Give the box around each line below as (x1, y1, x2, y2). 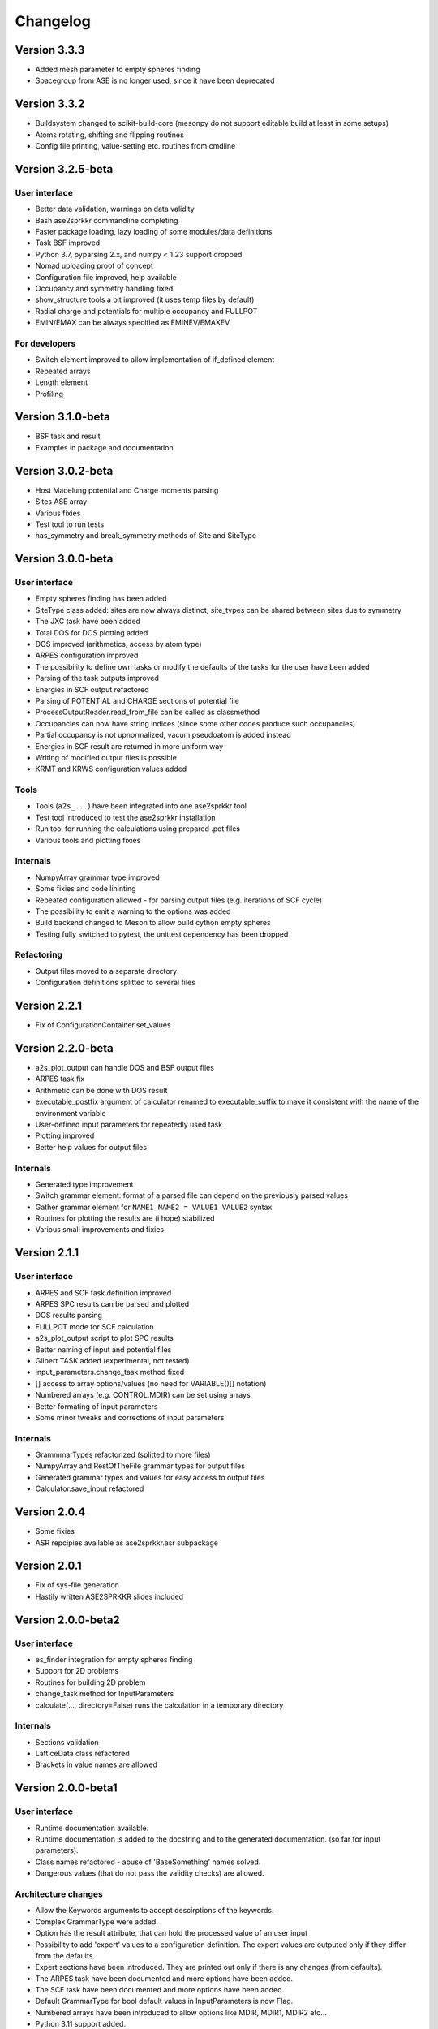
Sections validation (35, 1737, 99, 1747)
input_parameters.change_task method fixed (35, 1368, 185, 1377)
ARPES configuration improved (35, 650, 139, 661)
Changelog (15, 12, 91, 30)
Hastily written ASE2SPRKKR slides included (35, 1592, 184, 1601)
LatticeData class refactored (35, 1749, 130, 1759)
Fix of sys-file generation (35, 1580, 119, 1590)
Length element (35, 377, 88, 387)
